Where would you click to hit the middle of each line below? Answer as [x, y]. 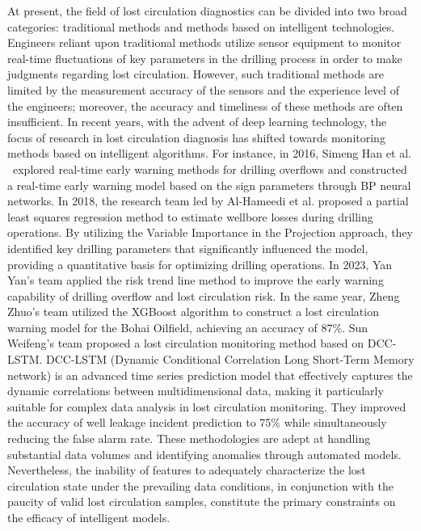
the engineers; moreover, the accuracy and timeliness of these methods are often [205, 105]
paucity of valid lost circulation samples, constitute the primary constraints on [202, 501]
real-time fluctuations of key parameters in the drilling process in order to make [205, 58]
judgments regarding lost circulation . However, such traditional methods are [196, 74]
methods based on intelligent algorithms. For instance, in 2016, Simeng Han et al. [209, 153]
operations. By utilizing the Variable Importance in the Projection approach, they [210, 232]
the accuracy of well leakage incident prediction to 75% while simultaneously [197, 422]
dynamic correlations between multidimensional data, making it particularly [196, 391]
